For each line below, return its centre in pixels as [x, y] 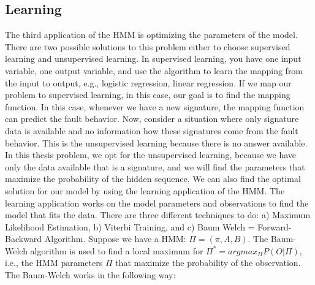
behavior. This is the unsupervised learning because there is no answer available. [156, 142]
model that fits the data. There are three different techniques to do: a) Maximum [158, 215]
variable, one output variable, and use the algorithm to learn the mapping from [154, 70]
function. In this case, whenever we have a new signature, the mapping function [155, 106]
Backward [24, 239]
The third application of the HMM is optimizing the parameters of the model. [151, 35]
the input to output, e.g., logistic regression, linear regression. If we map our [148, 82]
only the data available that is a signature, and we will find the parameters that [155, 166]
